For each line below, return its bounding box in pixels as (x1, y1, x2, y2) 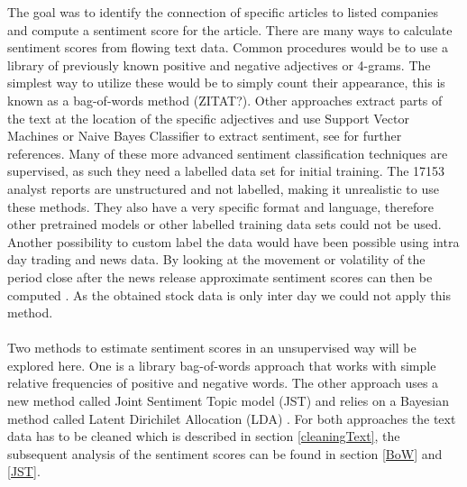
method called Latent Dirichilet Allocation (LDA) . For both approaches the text (7, 409, 456, 427)
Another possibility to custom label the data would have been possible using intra (7, 232, 460, 251)
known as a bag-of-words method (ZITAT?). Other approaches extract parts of (7, 90, 443, 109)
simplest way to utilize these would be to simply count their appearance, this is (7, 73, 445, 92)
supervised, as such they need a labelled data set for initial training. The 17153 (7, 161, 445, 180)
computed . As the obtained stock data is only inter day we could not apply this (7, 285, 451, 304)
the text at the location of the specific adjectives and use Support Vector (7, 108, 409, 127)
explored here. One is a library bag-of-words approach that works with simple (7, 355, 436, 374)
